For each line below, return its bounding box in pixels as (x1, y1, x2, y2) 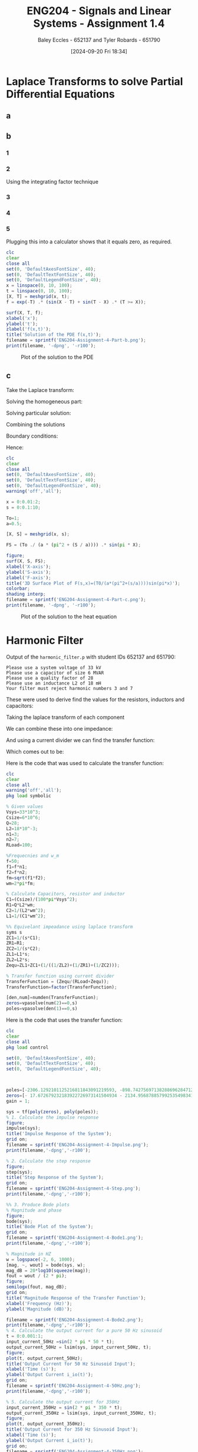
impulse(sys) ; (6, 1125, 41, 1132)
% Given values (6, 804, 44, 809)
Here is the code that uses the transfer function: (6, 1017, 123, 1024)
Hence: (6, 444, 24, 451)
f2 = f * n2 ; (6, 869, 28, 875)
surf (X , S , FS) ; (6, 558, 46, 564)
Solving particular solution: (6, 409, 71, 416)
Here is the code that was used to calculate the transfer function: (6, 759, 164, 766)
